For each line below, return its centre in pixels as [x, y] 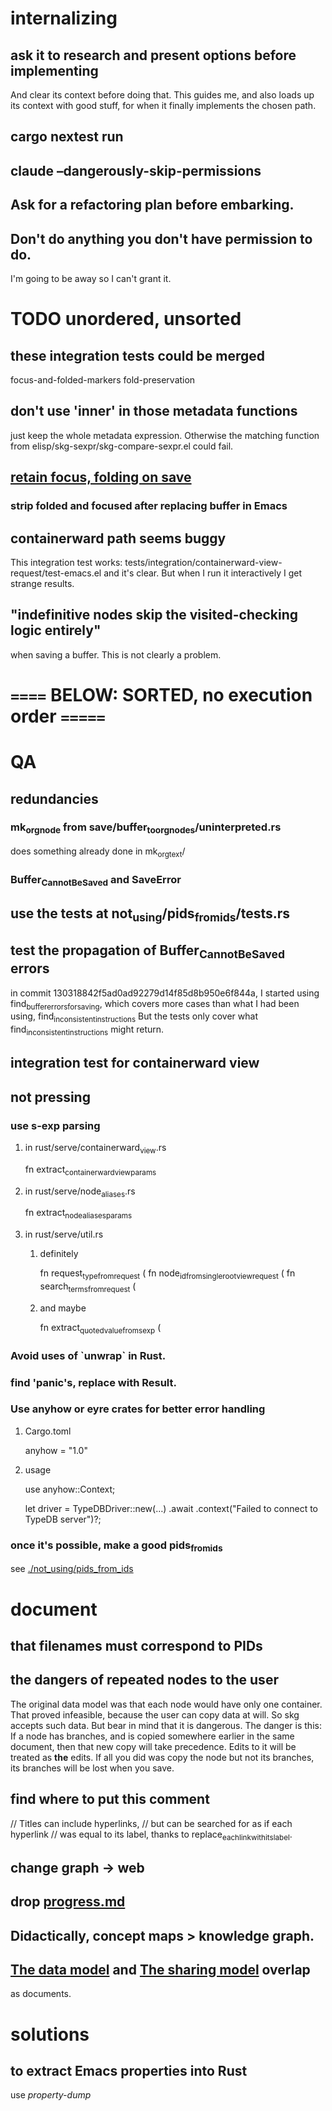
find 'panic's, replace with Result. [93, 1382]
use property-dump [51, 2095]
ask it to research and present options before [153, 55]
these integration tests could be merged [138, 355]
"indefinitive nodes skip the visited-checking [154, 615]
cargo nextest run [67, 137]
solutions [50, 2034]
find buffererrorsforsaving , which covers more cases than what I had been [155, 1004]
